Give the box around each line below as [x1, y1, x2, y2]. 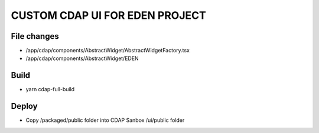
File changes [11, 31, 59, 41]
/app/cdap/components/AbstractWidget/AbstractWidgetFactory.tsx [25, 47, 190, 54]
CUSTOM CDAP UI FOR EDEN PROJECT [11, 9, 206, 22]
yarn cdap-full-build [25, 86, 75, 93]
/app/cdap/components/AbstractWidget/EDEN [25, 55, 139, 62]
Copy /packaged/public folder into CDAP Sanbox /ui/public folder [25, 117, 185, 124]
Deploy [11, 101, 38, 111]
